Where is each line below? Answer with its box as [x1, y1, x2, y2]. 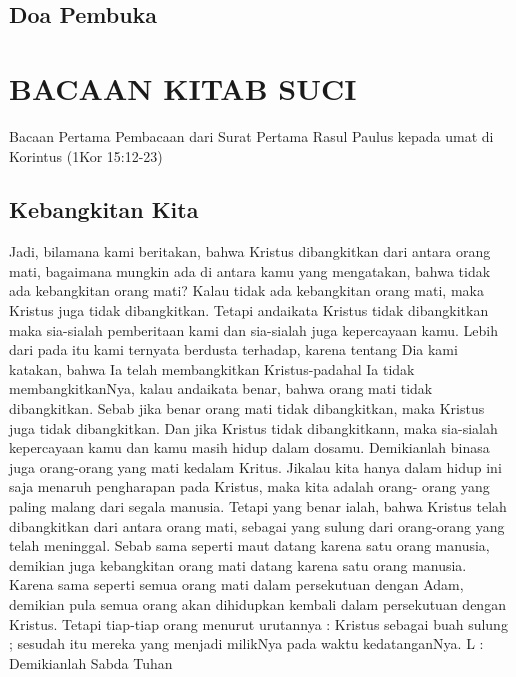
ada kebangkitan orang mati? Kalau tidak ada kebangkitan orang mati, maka [9, 280, 484, 301]
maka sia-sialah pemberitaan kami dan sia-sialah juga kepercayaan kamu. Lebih [9, 319, 499, 340]
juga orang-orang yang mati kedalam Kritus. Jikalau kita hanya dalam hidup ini [9, 456, 502, 477]
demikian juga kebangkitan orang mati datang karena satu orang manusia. [9, 554, 467, 575]
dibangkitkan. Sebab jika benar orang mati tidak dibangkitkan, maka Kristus [9, 398, 485, 419]
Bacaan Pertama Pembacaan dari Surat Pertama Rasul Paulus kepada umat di [9, 125, 494, 146]
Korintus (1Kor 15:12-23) [9, 145, 163, 166]
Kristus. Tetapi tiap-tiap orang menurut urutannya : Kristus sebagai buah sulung [9, 613, 508, 634]
